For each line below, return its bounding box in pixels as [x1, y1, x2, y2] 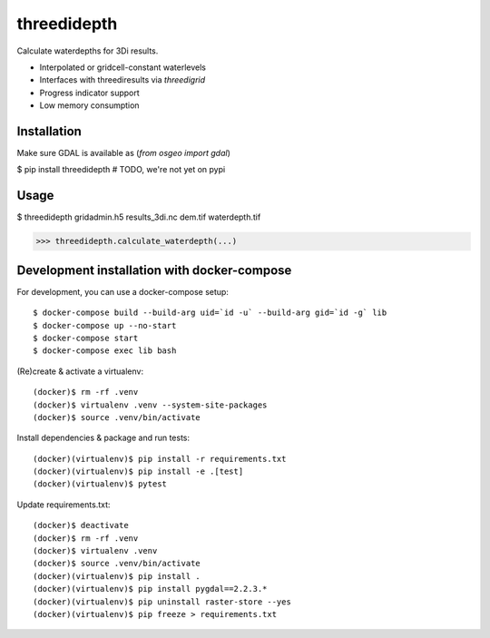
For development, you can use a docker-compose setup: [16, 286, 229, 297]
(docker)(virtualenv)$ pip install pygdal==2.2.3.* [33, 584, 268, 594]
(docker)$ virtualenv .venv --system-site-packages [33, 399, 268, 410]
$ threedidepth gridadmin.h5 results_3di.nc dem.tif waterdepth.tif [16, 211, 261, 222]
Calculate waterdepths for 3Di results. [16, 45, 159, 56]
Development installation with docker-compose [16, 262, 292, 278]
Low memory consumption [39, 100, 140, 111]
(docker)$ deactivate [33, 520, 129, 531]
